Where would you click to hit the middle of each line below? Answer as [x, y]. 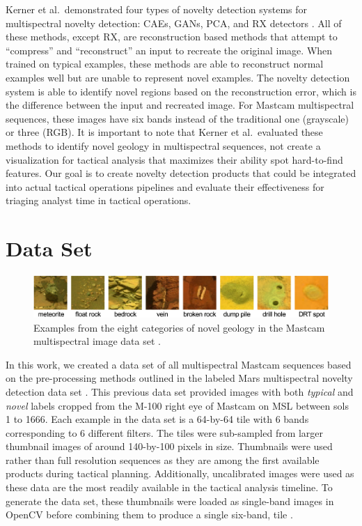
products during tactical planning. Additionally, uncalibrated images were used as [180, 473]
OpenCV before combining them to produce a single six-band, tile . [149, 515]
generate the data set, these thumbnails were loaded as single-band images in [170, 501]
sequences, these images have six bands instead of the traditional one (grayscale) [177, 118]
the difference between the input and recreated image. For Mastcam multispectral [180, 105]
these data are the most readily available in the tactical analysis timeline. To [169, 487]
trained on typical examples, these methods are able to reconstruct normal [165, 64]
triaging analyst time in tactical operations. [99, 200]
